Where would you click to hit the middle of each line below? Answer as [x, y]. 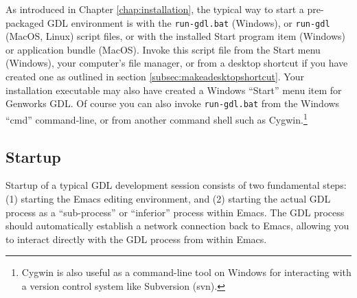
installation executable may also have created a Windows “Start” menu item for [174, 90]
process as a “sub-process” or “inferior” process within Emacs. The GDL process [175, 212]
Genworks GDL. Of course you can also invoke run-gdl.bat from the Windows [173, 103]
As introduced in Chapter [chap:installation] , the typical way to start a [155, 9]
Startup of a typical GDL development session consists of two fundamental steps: [176, 185]
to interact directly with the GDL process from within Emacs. [136, 239]
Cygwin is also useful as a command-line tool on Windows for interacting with [186, 272]
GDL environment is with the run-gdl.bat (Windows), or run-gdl [188, 22]
